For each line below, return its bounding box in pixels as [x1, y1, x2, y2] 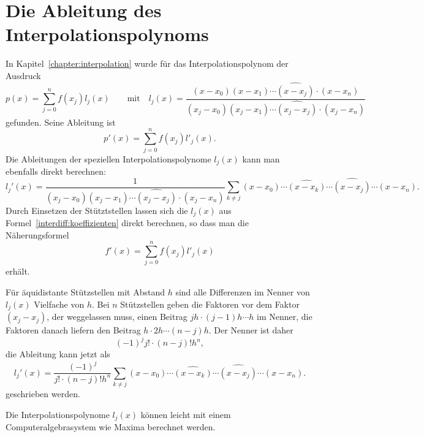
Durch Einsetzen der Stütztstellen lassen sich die [6, 203, 188, 216]
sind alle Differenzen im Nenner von [175, 286, 310, 298]
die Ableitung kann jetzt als [6, 348, 110, 360]
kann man [242, 152, 280, 165]
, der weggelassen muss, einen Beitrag [47, 310, 187, 323]
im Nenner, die [257, 310, 312, 323]
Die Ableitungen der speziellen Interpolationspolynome [6, 152, 211, 165]
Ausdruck [6, 69, 41, 82]
